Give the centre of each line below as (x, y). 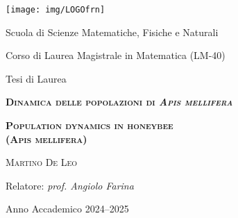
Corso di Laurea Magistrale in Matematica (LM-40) (116, 55)
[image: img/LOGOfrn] (56, 10)
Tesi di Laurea (36, 78)
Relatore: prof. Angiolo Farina (70, 185)
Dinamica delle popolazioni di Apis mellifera (119, 102)
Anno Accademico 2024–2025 (67, 209)
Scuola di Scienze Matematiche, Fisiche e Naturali (112, 32)
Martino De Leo (42, 162)
